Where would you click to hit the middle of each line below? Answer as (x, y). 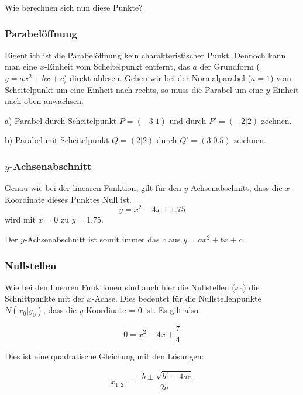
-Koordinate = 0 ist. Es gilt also (141, 310)
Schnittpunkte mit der (45, 298)
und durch (188, 120)
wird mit (20, 219)
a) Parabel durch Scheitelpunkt (61, 120)
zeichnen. (250, 140)
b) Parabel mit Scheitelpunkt (57, 140)
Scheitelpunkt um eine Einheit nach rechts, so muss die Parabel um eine (134, 89)
